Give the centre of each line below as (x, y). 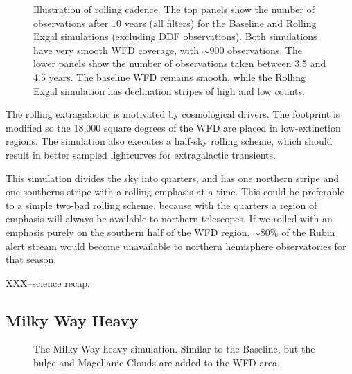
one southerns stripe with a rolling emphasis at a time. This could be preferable (175, 192)
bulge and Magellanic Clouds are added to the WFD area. (157, 363)
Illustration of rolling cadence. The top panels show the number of (174, 9)
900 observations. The (256, 50)
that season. (31, 259)
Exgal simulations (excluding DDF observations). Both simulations (175, 36)
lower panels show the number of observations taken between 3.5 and (180, 63)
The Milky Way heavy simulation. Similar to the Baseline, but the (174, 349)
